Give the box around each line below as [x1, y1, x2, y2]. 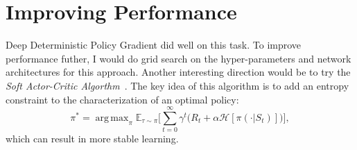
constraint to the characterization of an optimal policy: [6, 92, 239, 106]
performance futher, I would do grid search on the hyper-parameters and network [6, 51, 351, 65]
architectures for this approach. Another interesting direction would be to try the [6, 65, 351, 79]
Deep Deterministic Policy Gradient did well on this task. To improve [6, 37, 302, 52]
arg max [95, 112, 129, 123]
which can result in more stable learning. [6, 131, 179, 146]
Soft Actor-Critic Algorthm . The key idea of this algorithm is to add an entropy [6, 78, 349, 92]
